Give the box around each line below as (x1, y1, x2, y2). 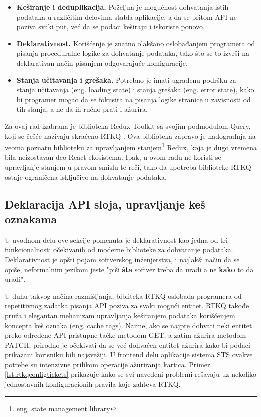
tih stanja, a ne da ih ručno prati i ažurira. (16, 104, 148, 114)
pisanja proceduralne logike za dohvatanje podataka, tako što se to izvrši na (16, 48, 249, 58)
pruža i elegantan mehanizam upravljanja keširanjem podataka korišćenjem (5, 310, 235, 320)
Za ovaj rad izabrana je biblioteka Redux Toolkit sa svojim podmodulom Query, (5, 120, 251, 131)
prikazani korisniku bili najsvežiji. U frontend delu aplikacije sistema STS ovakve (5, 349, 253, 360)
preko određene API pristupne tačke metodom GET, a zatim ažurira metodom (5, 330, 246, 340)
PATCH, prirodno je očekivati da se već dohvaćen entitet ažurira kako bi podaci (5, 339, 250, 350)
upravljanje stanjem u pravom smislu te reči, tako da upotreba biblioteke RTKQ (5, 161, 251, 172)
